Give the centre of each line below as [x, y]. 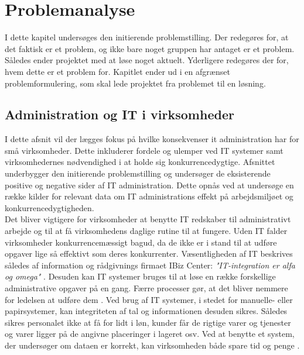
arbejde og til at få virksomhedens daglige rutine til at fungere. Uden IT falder [146, 231]
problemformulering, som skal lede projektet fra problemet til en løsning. [135, 83]
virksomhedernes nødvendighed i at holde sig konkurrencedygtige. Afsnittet [140, 162]
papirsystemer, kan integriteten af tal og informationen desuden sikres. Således [146, 311]
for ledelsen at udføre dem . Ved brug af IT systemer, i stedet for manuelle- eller [149, 299]
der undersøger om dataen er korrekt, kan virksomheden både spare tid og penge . [152, 345]
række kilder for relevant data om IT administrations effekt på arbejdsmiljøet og [149, 196]
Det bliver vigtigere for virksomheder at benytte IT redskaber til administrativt [148, 219]
